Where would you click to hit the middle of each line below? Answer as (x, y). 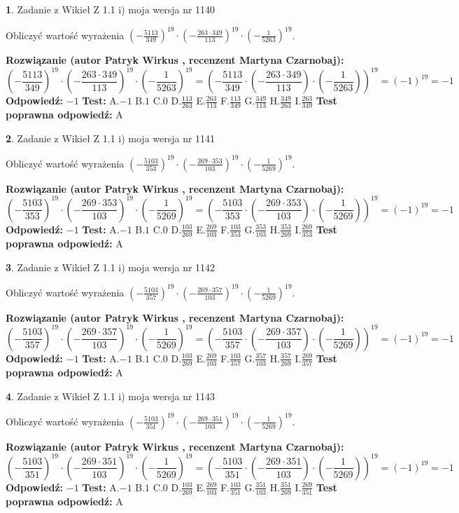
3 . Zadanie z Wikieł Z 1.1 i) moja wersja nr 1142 (111, 267)
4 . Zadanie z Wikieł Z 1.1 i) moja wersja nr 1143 (111, 396)
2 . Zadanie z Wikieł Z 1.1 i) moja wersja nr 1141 (111, 138)
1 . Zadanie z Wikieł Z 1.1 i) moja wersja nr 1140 (111, 9)
